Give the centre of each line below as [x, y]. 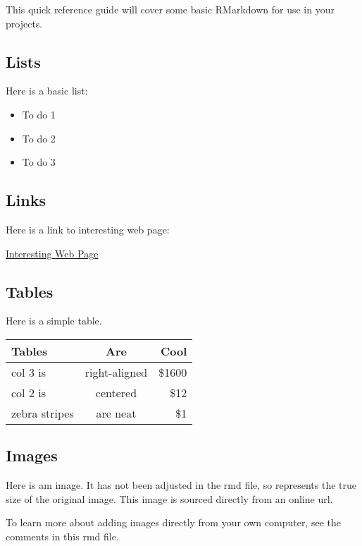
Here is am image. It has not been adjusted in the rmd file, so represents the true [181, 485]
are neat [116, 413]
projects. [24, 23]
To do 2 [39, 138]
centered [116, 392]
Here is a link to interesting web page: [88, 229]
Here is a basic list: [47, 91]
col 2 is [29, 392]
